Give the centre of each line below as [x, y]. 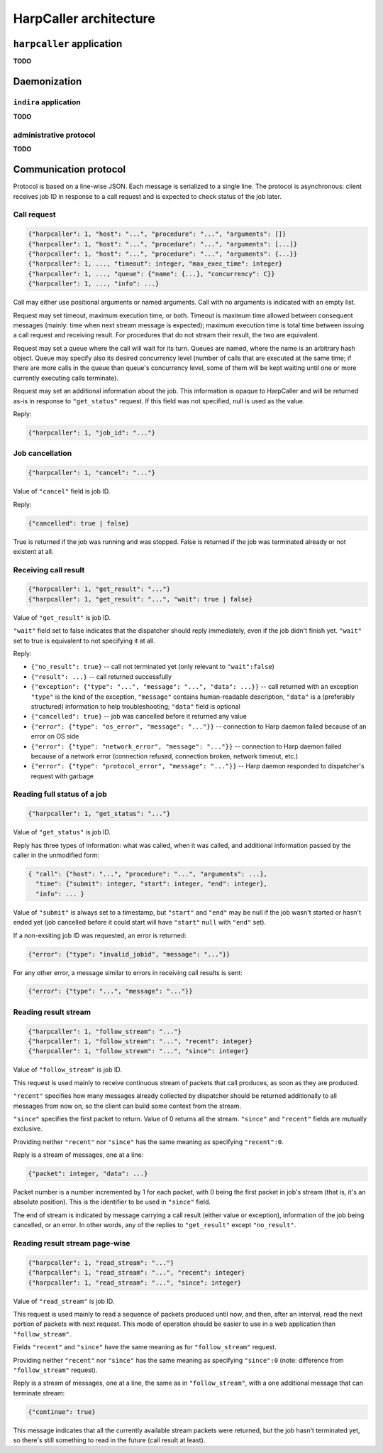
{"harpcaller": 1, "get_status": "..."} [99, 814]
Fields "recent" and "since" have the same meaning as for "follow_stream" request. [145, 1347]
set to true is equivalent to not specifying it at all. [84, 641]
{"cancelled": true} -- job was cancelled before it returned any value [139, 717]
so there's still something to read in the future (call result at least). [109, 1440]
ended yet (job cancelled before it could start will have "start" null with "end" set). [139, 923]
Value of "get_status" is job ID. [62, 832]
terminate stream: [39, 1393]
